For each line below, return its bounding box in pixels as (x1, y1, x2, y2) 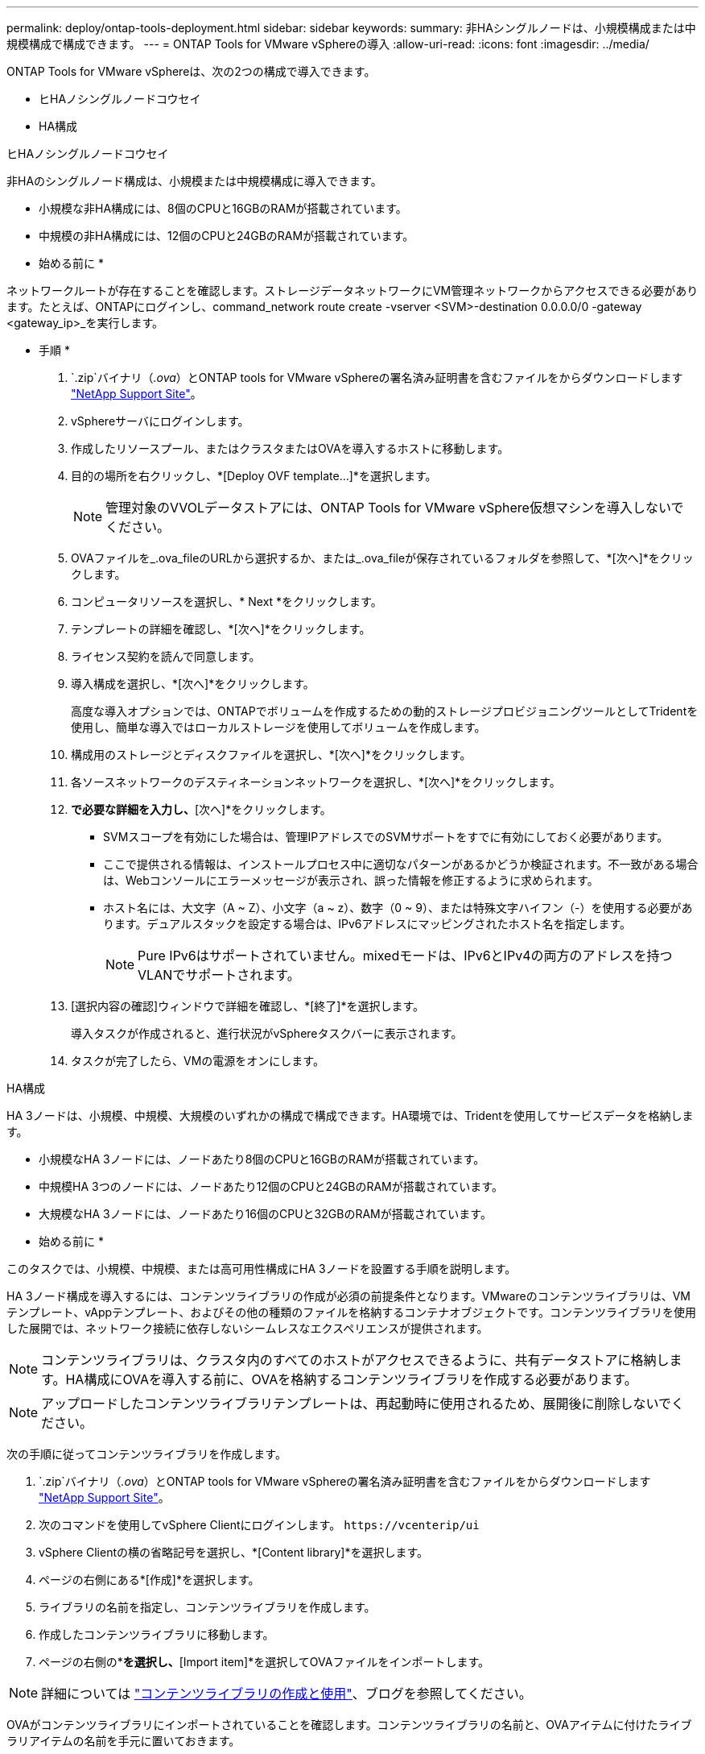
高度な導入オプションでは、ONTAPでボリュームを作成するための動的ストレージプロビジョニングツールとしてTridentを (71, 704, 699, 718)
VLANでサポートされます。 (138, 967, 300, 983)
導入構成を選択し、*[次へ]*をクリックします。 (71, 677, 315, 690)
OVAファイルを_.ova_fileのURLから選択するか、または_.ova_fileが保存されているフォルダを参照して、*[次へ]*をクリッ (71, 551, 694, 565)
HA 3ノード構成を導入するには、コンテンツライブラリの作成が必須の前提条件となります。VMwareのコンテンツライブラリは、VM (6, 1289, 691, 1303)
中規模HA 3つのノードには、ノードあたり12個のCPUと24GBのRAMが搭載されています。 (39, 1180, 503, 1193)
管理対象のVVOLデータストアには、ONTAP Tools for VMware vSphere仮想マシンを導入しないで (105, 500, 684, 516)
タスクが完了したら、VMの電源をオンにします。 (71, 1054, 324, 1068)
